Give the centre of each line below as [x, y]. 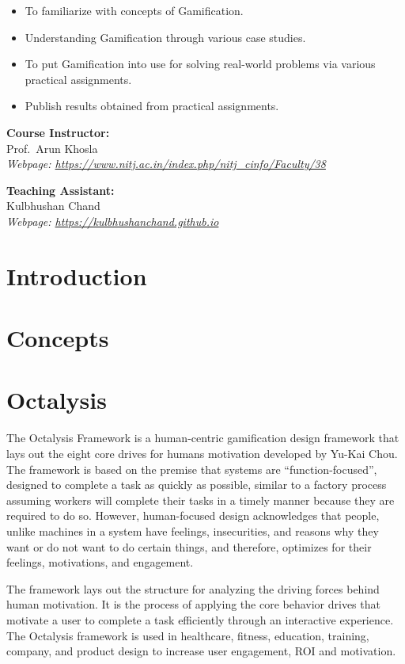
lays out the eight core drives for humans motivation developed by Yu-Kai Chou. [202, 453]
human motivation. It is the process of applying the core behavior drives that [193, 604]
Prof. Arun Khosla [52, 148]
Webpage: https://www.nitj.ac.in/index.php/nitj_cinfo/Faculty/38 [166, 164]
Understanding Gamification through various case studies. [165, 37]
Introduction [77, 275]
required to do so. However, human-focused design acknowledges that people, [193, 515]
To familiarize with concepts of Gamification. [134, 10]
